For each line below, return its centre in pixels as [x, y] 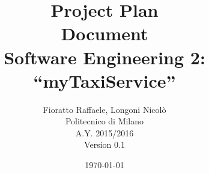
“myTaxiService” [104, 80]
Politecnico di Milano [104, 121]
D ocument [104, 33]
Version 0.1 [104, 144]
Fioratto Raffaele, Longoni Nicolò [104, 109]
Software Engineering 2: [104, 57]
